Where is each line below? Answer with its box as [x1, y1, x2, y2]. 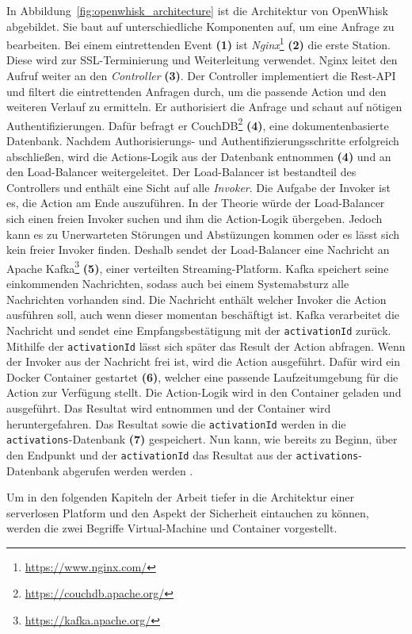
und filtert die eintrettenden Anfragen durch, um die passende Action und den [6, 83, 387, 99]
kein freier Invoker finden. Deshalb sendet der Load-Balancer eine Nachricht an [6, 241, 390, 258]
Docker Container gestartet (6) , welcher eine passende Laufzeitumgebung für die [6, 368, 399, 385]
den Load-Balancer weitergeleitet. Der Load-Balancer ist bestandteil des [6, 163, 357, 180]
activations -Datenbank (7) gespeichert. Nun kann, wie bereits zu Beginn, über [6, 431, 398, 448]
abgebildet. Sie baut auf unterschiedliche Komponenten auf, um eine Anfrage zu [6, 17, 395, 34]
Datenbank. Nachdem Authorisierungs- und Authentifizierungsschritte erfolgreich [6, 133, 399, 149]
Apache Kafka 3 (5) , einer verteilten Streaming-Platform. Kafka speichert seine [6, 257, 389, 276]
